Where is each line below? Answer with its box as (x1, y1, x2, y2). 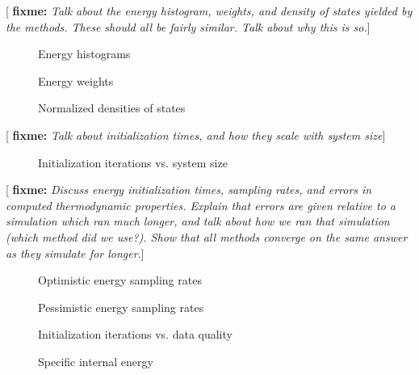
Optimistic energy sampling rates (38, 272, 202, 289)
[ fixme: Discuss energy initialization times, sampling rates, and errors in (6, 181, 372, 198)
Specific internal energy (38, 352, 153, 369)
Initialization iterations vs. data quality (38, 326, 233, 343)
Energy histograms (38, 45, 131, 62)
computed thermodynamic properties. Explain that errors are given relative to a (6, 196, 396, 213)
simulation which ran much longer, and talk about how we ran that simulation (6, 213, 390, 230)
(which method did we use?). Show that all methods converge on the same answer (6, 228, 408, 245)
